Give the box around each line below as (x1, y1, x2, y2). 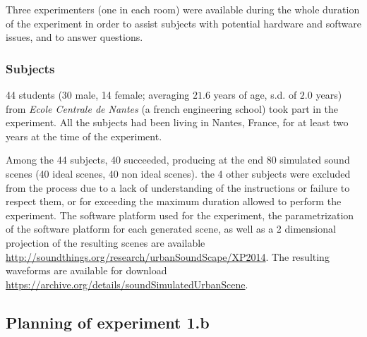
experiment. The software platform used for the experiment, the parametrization (6, 207, 354, 222)
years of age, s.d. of (213, 87, 297, 102)
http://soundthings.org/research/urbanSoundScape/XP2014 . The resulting (6, 249, 330, 264)
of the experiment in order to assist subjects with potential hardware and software (6, 16, 361, 30)
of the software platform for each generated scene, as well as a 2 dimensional (6, 221, 336, 236)
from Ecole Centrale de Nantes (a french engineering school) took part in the (6, 101, 339, 116)
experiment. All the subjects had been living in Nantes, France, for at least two (6, 115, 349, 130)
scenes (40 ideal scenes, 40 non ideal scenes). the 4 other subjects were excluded (6, 166, 351, 180)
